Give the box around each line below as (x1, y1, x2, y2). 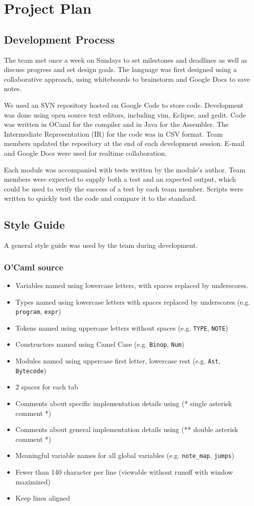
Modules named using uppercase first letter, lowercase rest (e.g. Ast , (15, 356, 221, 366)
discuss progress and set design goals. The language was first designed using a (4, 64, 237, 74)
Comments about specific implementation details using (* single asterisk (15, 398, 232, 408)
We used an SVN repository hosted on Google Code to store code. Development (4, 99, 244, 110)
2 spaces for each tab (15, 382, 78, 392)
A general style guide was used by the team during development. (4, 240, 198, 250)
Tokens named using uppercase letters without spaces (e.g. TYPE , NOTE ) (15, 322, 229, 333)
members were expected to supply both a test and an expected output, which (4, 174, 236, 184)
